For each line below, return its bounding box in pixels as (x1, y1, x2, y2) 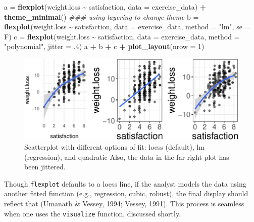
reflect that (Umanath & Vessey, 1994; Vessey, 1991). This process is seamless (4, 198, 244, 208)
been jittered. (24, 161, 66, 172)
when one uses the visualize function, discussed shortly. (4, 208, 181, 218)
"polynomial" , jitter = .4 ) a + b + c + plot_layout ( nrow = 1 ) (4, 41, 205, 52)
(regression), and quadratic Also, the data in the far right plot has (24, 151, 229, 162)
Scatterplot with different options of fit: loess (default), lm (24, 141, 205, 152)
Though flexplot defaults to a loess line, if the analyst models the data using (4, 178, 246, 189)
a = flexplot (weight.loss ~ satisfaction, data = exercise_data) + (4, 2, 207, 12)
